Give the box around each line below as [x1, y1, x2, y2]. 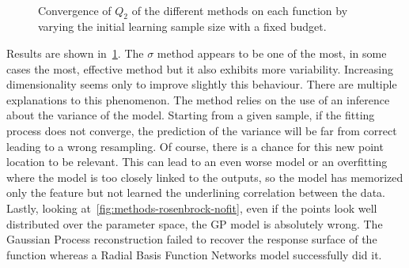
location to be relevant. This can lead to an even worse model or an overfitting [6, 153, 388, 170]
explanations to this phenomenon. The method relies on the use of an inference [6, 91, 390, 108]
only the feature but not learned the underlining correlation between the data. [6, 184, 385, 201]
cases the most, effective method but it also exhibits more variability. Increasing [6, 60, 393, 77]
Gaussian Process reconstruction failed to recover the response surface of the [6, 231, 377, 247]
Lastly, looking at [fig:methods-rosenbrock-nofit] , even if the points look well [6, 199, 377, 216]
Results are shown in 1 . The [6, 44, 144, 61]
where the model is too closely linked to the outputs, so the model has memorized [6, 168, 403, 185]
